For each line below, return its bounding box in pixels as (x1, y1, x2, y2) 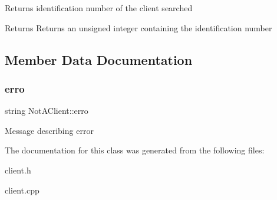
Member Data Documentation (5, 50, 193, 68)
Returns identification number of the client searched (5, 2, 193, 14)
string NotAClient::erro (5, 104, 88, 117)
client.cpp (5, 183, 39, 196)
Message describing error (5, 124, 94, 136)
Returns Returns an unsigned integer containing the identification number (5, 21, 272, 34)
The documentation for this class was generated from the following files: (5, 144, 265, 156)
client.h (5, 163, 31, 176)
